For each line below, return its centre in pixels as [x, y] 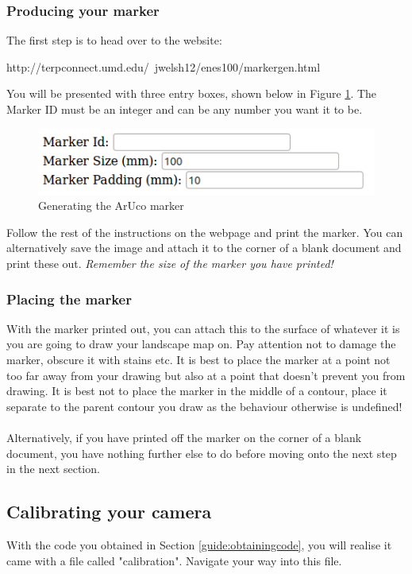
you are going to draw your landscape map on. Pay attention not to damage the [201, 344]
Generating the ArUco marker [111, 206]
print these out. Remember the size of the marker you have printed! [170, 264]
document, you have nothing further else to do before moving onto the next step [202, 453]
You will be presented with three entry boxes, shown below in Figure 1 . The [192, 93]
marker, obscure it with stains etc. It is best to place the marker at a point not [198, 360]
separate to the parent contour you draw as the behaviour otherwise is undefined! [204, 406]
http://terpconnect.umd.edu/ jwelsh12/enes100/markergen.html [164, 66]
